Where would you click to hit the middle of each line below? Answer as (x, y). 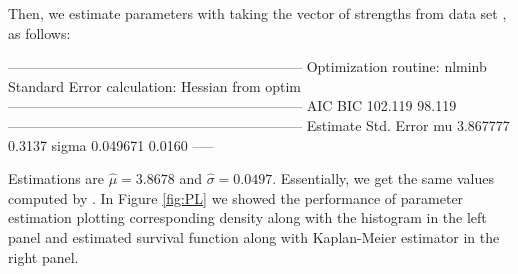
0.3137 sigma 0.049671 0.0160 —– (111, 144)
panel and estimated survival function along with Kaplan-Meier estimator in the (254, 236)
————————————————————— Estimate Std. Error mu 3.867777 (259, 124)
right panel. (43, 256)
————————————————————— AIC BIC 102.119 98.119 (232, 105)
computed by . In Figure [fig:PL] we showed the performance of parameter (236, 197)
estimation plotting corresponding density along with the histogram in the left (247, 217)
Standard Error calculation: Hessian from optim (155, 85)
